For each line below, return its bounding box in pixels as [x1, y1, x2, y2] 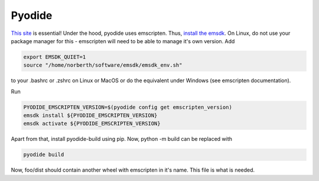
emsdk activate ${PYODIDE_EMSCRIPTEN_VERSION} [23, 120, 161, 127]
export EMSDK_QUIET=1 [23, 53, 86, 60]
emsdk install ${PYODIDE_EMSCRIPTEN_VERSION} [23, 112, 158, 119]
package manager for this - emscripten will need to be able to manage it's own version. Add [11, 37, 235, 44]
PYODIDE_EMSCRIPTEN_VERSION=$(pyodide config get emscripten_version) [23, 104, 233, 111]
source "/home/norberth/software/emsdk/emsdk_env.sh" [23, 62, 183, 69]
